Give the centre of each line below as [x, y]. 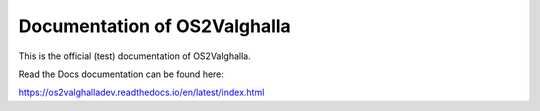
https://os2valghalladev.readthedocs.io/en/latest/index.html [141, 92]
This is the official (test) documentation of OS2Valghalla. [134, 56]
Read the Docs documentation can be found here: [121, 74]
